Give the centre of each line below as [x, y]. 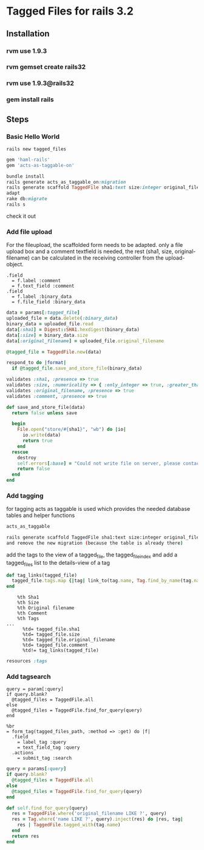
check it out [21, 216]
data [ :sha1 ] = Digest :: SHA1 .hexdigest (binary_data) [73, 329]
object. [15, 265]
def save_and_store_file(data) [46, 407]
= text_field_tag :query [49, 747]
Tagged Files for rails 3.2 [70, 11]
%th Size [28, 603]
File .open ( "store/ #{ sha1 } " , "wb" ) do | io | [72, 430]
